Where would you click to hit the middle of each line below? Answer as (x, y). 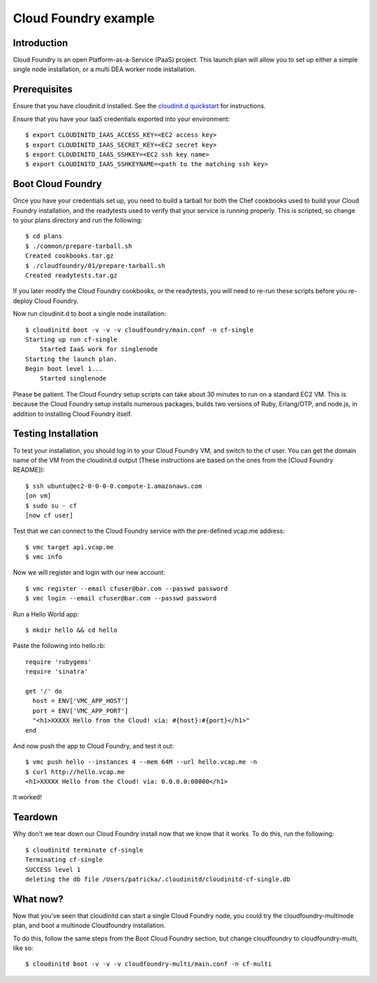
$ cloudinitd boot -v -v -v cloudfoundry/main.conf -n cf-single (140, 330)
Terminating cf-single (64, 860)
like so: (23, 948)
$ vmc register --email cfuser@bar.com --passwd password (127, 589)
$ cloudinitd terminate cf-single (84, 850)
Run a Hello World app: (46, 614)
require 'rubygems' (59, 662)
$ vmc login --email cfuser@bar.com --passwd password (121, 598)
